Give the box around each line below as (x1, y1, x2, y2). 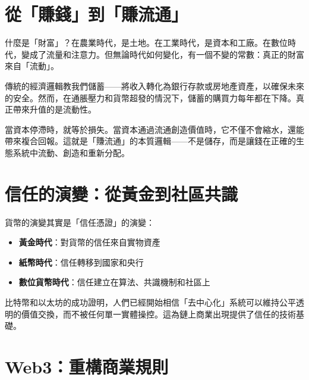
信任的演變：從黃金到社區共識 (5, 181, 238, 205)
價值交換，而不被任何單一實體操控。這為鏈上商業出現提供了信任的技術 (21, 307, 296, 320)
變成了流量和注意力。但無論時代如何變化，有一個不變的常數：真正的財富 (21, 48, 304, 60)
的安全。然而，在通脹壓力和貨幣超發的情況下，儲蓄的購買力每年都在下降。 (5, 91, 296, 104)
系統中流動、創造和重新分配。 (12, 146, 130, 158)
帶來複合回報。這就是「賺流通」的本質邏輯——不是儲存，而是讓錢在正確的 (5, 135, 296, 147)
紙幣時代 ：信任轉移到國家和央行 (18, 256, 144, 268)
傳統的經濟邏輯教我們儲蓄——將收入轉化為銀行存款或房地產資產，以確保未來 (5, 79, 304, 92)
